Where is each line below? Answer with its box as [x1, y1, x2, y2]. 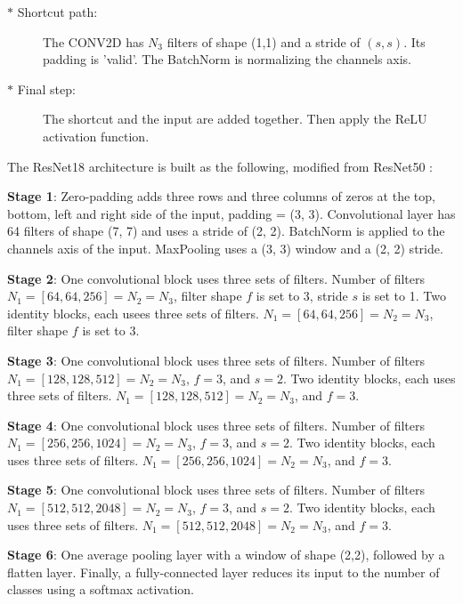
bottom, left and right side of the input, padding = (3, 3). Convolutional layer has [7, 204, 456, 222]
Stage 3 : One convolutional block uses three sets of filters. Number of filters [7, 350, 425, 369]
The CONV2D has [43, 32, 144, 51]
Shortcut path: [17, 3, 98, 20]
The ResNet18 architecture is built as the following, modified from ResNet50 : [7, 157, 433, 175]
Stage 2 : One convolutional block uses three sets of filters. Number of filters [7, 269, 425, 287]
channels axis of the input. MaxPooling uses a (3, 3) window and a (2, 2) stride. [7, 238, 443, 257]
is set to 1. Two [361, 286, 446, 305]
